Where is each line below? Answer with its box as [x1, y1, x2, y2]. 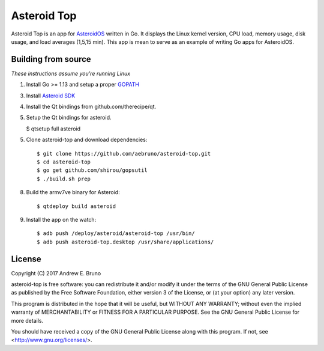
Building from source [11, 54, 91, 64]
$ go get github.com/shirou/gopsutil [37, 167, 148, 174]
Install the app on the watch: [26, 216, 97, 223]
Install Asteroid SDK [26, 92, 76, 99]
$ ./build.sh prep [37, 175, 91, 182]
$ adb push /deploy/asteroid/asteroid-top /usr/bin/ [37, 230, 195, 237]
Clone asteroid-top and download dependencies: [26, 136, 148, 144]
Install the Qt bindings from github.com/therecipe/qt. [26, 103, 157, 111]
